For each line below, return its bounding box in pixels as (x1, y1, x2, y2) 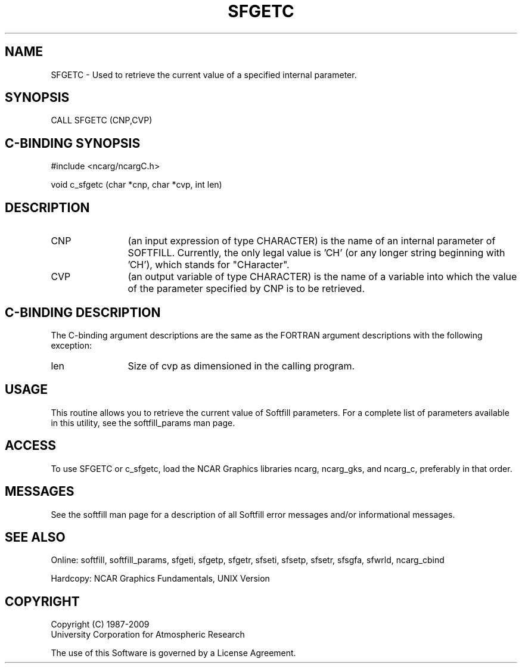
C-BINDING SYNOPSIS (5, 135, 141, 151)
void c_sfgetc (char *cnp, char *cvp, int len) (51, 179, 222, 190)
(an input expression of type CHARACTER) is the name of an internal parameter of (128, 235, 496, 247)
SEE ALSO (5, 529, 66, 545)
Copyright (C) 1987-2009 (51, 619, 150, 630)
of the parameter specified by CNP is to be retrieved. (128, 282, 365, 295)
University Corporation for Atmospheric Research (51, 629, 245, 640)
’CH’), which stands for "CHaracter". (128, 259, 290, 271)
